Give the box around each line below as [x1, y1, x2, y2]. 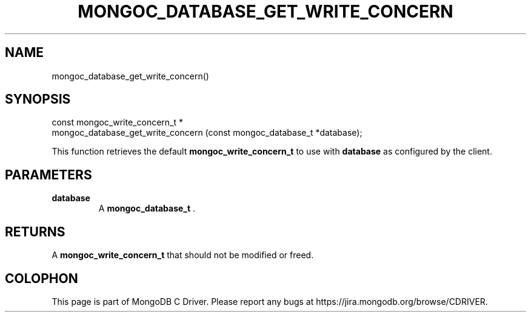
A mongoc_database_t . [98, 203, 196, 214]
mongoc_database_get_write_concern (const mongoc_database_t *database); [52, 127, 362, 138]
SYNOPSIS [5, 92, 71, 107]
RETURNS [5, 224, 65, 239]
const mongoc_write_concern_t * [52, 117, 184, 128]
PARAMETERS [5, 167, 92, 182]
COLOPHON [5, 270, 78, 286]
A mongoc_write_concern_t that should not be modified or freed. [52, 250, 314, 261]
